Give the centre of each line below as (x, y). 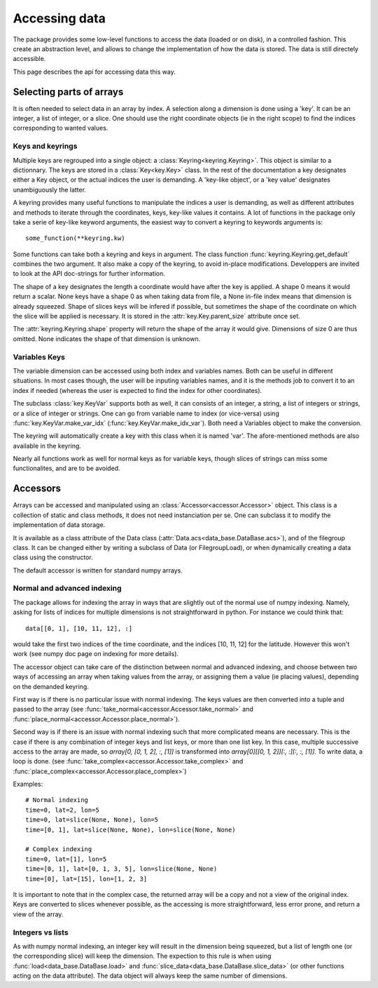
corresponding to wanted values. (61, 128)
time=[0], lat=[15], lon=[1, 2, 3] (86, 879)
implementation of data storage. (59, 525)
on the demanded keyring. (51, 686)
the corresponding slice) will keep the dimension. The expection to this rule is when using (142, 956)
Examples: (28, 784)
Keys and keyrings (45, 146)
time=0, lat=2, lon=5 (62, 810)
